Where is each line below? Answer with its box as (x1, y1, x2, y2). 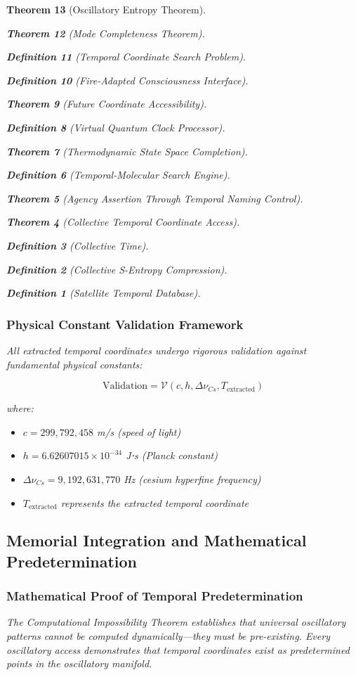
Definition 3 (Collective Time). (6, 238, 149, 252)
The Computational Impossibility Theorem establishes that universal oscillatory (6, 615, 346, 629)
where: (6, 401, 34, 416)
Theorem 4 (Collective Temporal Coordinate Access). (6, 214, 240, 229)
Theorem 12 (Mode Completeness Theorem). (6, 25, 205, 40)
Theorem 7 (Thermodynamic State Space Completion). (6, 143, 248, 158)
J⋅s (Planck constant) (126, 448, 218, 463)
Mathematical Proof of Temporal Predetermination (6, 587, 303, 605)
